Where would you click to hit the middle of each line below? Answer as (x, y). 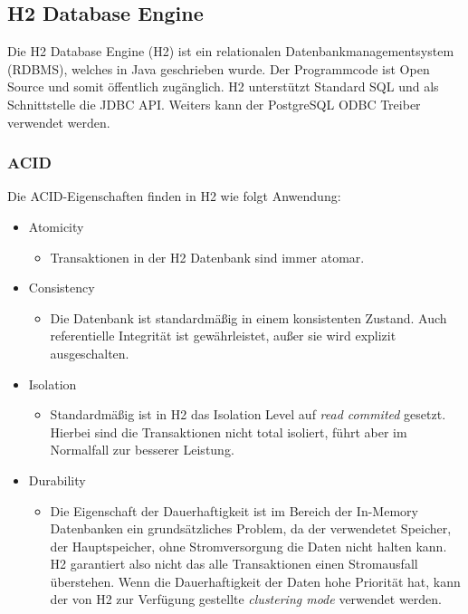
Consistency (62, 288)
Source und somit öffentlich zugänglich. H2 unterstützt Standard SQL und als (223, 86)
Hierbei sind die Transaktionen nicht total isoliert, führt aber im (229, 432)
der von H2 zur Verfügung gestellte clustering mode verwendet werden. (246, 599)
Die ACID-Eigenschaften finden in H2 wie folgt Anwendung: (174, 196)
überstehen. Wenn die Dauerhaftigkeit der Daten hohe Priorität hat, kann (255, 581)
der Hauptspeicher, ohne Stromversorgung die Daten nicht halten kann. (248, 546)
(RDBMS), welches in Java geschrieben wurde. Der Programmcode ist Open (219, 68)
